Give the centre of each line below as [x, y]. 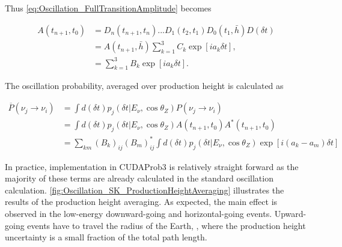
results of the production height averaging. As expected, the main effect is [141, 202]
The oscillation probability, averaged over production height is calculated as [144, 86]
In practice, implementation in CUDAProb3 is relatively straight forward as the [152, 166]
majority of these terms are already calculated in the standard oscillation [139, 178]
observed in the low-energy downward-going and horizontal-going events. [139, 213]
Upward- [290, 213]
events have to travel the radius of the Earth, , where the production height [166, 225]
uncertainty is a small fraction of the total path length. [106, 237]
